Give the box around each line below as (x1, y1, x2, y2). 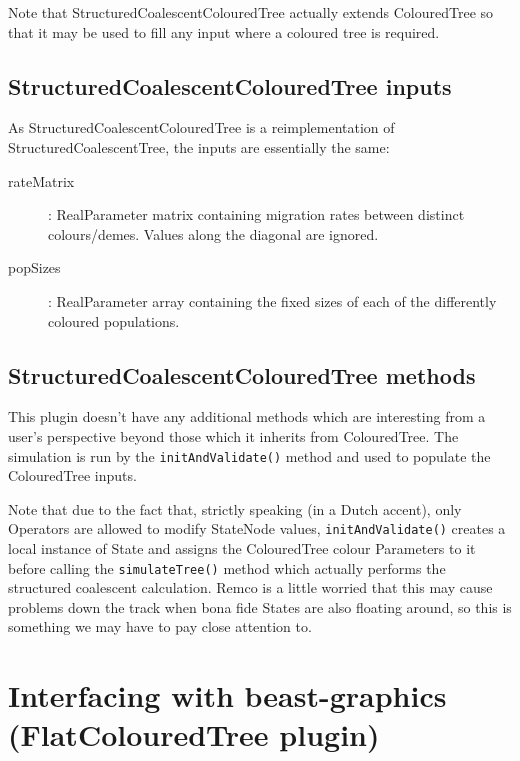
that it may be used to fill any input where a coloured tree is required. (8, 21, 440, 42)
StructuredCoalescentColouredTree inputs (8, 70, 452, 101)
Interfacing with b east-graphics (8, 675, 447, 716)
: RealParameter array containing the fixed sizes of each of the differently (48, 290, 497, 311)
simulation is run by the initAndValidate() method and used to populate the (8, 445, 491, 466)
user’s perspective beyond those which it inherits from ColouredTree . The (8, 425, 459, 446)
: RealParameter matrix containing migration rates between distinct (48, 204, 465, 225)
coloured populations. (48, 310, 180, 331)
